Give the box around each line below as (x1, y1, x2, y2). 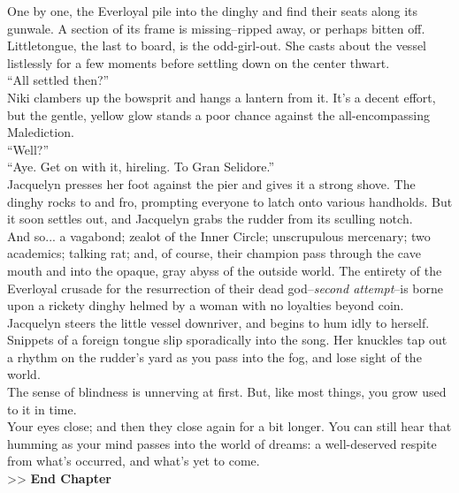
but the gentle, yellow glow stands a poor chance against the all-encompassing (7, 105, 430, 124)
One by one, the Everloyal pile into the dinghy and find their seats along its (7, 2, 418, 19)
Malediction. (7, 123, 74, 141)
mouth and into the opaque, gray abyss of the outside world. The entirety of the (7, 261, 442, 279)
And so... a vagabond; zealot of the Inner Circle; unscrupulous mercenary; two (7, 226, 431, 245)
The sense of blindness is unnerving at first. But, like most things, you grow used (7, 383, 447, 401)
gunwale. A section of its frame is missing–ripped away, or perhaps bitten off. (7, 19, 425, 37)
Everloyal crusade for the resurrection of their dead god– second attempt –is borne (7, 278, 444, 297)
